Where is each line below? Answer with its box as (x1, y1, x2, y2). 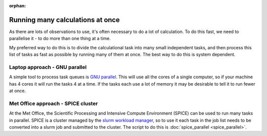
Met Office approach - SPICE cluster (9, 100, 98, 107)
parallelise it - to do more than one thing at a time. (9, 35, 111, 41)
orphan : (9, 3, 26, 8)
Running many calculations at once (9, 15, 120, 24)
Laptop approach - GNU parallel (9, 64, 87, 70)
